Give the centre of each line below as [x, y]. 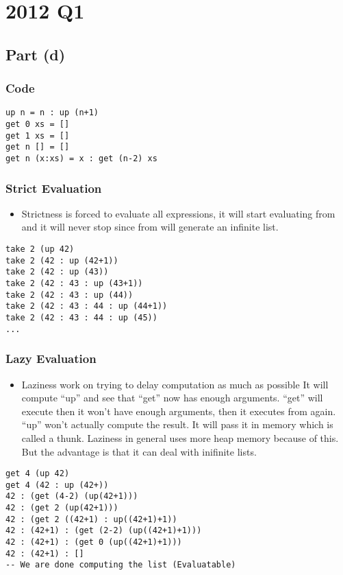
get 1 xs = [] [38, 136]
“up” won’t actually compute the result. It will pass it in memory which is [177, 424]
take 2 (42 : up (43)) [57, 272]
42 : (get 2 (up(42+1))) [62, 508]
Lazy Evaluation [51, 359]
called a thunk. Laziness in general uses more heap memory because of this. [180, 437]
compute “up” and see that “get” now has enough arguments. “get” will [172, 398]
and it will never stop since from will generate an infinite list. [150, 227]
